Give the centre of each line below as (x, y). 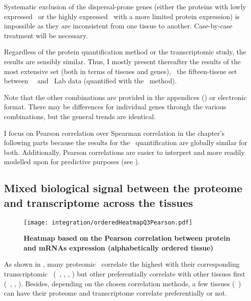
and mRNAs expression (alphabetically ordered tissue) (119, 247)
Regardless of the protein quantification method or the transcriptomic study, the (125, 52)
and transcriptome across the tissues (98, 202)
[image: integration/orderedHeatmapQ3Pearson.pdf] (108, 222)
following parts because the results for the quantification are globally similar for (126, 142)
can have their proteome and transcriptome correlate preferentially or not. (115, 293)
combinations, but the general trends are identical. (80, 116)
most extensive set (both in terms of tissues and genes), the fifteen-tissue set (121, 71)
